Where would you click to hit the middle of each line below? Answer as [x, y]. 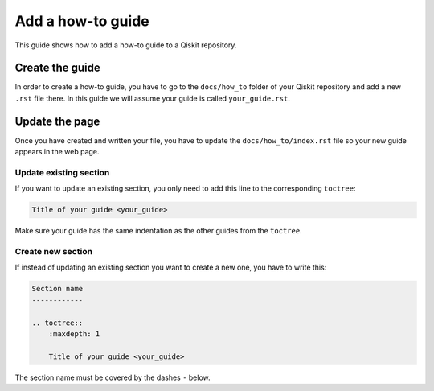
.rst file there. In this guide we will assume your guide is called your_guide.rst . [153, 98]
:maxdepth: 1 [74, 333]
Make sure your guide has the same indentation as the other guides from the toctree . [158, 231]
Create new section [53, 252]
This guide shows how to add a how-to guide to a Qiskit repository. [126, 45]
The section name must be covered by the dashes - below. [113, 377]
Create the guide [57, 68]
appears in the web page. [57, 152]
